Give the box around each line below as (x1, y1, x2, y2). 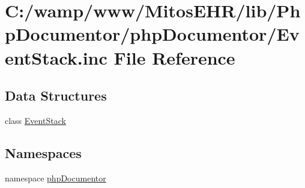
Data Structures (5, 86, 107, 105)
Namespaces (5, 143, 82, 162)
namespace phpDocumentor (5, 171, 106, 184)
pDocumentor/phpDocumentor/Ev (5, 22, 300, 46)
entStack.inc (5, 45, 107, 69)
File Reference (113, 45, 235, 69)
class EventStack (5, 114, 66, 126)
